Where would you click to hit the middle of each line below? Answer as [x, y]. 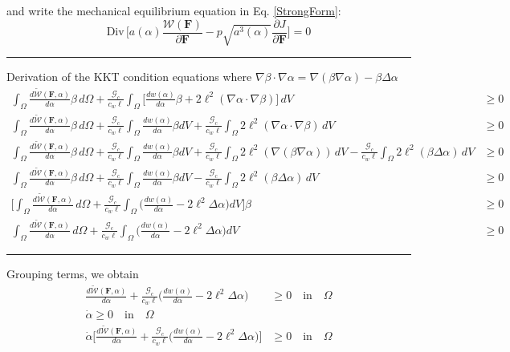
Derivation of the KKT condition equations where [129, 77]
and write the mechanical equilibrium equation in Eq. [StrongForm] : [174, 10]
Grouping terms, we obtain [73, 273]
